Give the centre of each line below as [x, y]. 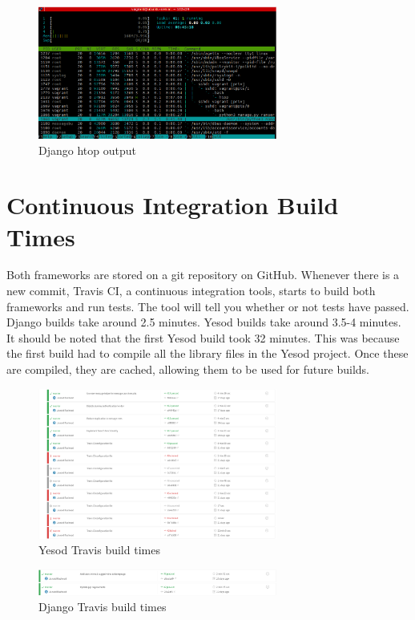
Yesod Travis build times [99, 550]
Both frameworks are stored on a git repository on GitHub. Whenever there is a [203, 275]
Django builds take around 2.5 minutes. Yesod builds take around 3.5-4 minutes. [204, 322]
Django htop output [87, 150]
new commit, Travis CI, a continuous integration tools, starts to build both [191, 291]
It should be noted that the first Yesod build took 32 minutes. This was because [203, 337]
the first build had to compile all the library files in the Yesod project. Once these [207, 353]
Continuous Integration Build [173, 205]
